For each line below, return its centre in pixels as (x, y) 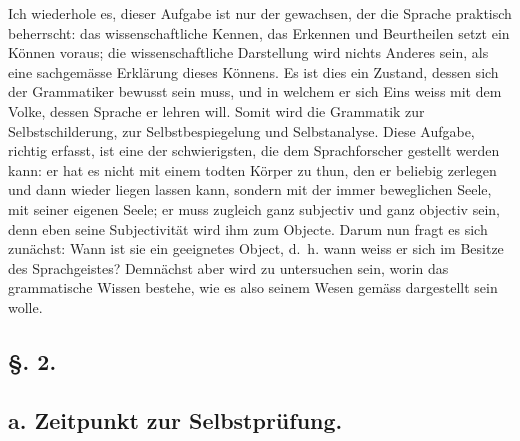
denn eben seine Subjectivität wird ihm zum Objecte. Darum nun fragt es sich (248, 228)
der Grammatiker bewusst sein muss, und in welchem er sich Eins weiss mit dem (255, 91)
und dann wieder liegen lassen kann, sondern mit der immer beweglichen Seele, (250, 189)
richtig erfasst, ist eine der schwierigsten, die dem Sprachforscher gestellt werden (254, 150)
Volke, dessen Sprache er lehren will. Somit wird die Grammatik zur (216, 110)
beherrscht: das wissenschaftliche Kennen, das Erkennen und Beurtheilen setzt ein (259, 32)
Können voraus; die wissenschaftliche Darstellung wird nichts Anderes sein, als (248, 52)
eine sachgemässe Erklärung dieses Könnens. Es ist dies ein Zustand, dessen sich (253, 71)
